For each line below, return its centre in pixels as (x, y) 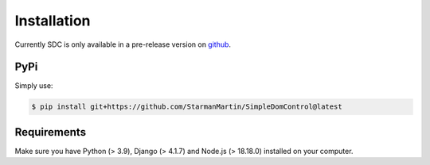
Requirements (51, 132)
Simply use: (34, 86)
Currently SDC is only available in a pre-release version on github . (123, 44)
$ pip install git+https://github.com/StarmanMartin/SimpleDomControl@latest (187, 107)
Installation (53, 21)
